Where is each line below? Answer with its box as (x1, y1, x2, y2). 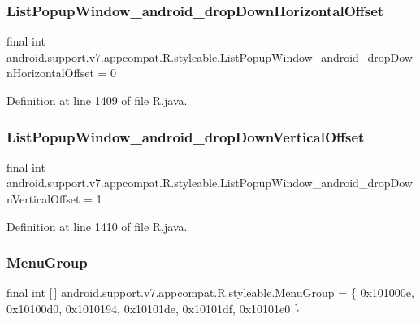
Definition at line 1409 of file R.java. (6, 92, 188, 108)
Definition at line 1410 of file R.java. (6, 217, 188, 234)
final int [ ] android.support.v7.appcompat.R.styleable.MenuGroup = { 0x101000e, (6, 284, 414, 301)
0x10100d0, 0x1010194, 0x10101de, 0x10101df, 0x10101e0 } (6, 300, 300, 316)
